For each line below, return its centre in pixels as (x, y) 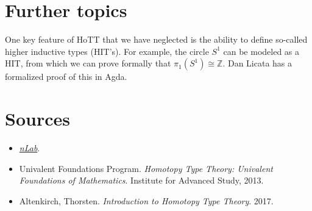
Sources (37, 119)
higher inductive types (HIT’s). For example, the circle (107, 51)
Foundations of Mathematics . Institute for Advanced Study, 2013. (141, 180)
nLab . (30, 148)
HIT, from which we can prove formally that (88, 63)
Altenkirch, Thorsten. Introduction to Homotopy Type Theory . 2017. (146, 200)
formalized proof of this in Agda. (66, 77)
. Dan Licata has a (257, 63)
